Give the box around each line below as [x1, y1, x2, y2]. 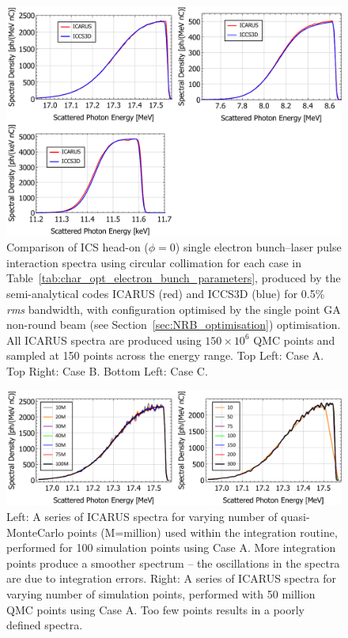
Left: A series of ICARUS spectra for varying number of [6, 508, 278, 524]
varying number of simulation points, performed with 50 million [6, 585, 316, 602]
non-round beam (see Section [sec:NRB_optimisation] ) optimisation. [6, 316, 341, 333]
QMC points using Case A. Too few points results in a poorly [6, 601, 304, 617]
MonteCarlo [6, 523, 64, 540]
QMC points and [253, 331, 335, 348]
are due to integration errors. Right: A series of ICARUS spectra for [6, 570, 337, 587]
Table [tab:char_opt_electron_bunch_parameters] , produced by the [6, 270, 341, 286]
